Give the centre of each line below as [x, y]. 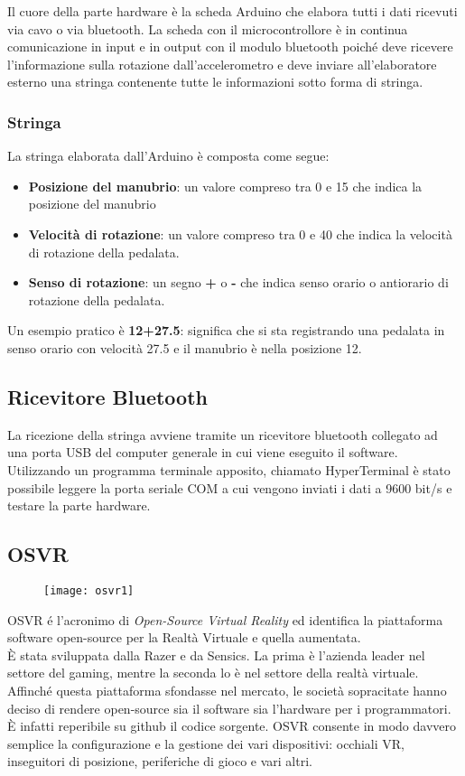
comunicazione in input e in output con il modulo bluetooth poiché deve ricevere [230, 47]
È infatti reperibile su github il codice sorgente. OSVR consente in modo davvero [232, 726]
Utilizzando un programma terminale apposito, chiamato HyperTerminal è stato [229, 469]
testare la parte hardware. [79, 505]
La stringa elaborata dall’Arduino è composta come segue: [168, 156]
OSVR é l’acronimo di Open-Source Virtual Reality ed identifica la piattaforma [225, 619]
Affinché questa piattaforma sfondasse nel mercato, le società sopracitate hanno [227, 690]
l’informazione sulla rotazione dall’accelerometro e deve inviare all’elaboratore [222, 64]
